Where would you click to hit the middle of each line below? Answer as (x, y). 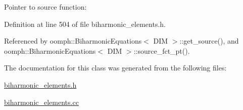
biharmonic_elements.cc (41, 102)
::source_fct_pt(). (162, 50)
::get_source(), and (209, 41)
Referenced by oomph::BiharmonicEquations (73, 41)
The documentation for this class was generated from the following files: (115, 68)
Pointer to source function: (45, 7)
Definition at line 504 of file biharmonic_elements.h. (85, 24)
